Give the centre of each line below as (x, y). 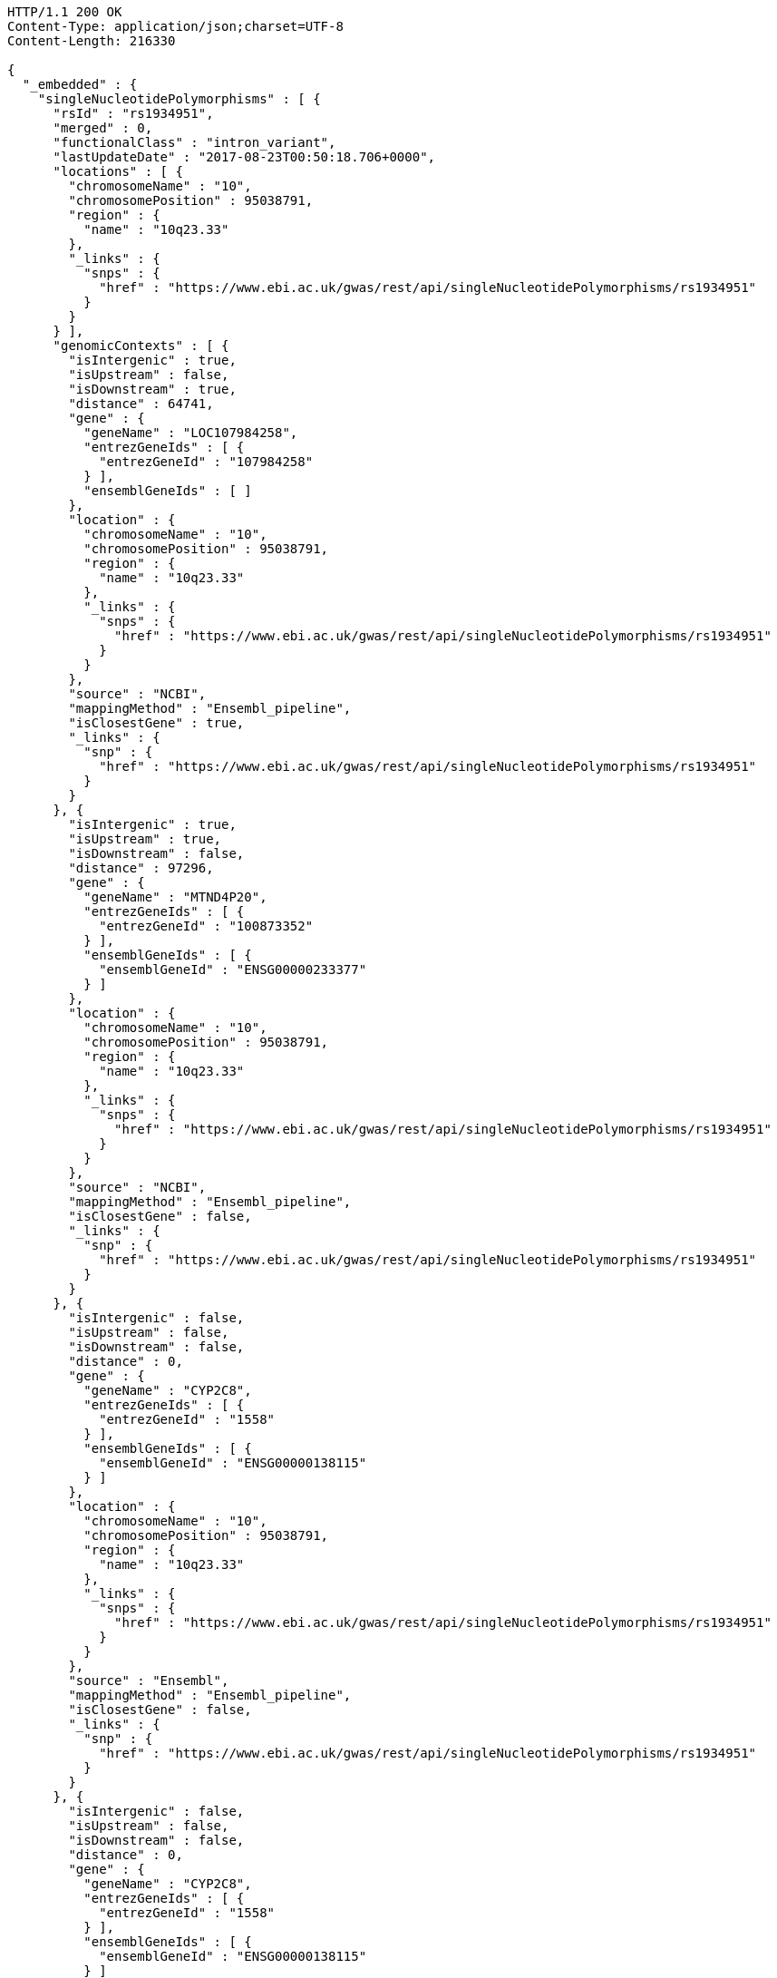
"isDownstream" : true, (152, 389)
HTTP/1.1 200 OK (65, 12)
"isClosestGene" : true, (156, 723)
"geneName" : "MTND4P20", (175, 897)
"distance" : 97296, (141, 868)
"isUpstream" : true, (145, 839)
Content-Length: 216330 (92, 41)
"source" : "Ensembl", (149, 1681)
